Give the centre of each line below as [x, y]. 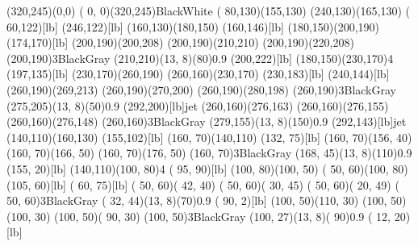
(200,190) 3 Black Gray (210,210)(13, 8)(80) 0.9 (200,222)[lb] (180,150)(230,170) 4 [200, 58]
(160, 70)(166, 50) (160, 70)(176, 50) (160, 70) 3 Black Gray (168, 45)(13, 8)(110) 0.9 [209, 153]
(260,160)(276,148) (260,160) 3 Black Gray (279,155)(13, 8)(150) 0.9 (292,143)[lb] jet [207, 121]
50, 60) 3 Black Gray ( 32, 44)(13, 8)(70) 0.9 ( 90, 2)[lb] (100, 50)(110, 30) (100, [197, 200]
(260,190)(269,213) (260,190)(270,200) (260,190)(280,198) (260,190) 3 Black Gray [201, 89]
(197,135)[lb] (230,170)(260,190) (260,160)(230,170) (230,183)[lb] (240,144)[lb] [198, 74]
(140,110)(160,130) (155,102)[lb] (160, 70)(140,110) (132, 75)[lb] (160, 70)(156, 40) [209, 137]
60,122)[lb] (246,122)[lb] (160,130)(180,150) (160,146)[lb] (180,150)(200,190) [193, 26]
